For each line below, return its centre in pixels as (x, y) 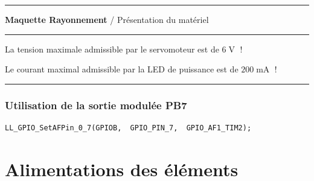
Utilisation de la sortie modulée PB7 (96, 105)
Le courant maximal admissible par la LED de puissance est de (122, 69)
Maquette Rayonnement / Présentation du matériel (107, 19)
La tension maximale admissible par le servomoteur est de (112, 49)
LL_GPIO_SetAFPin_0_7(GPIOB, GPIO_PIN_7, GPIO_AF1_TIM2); (128, 128)
